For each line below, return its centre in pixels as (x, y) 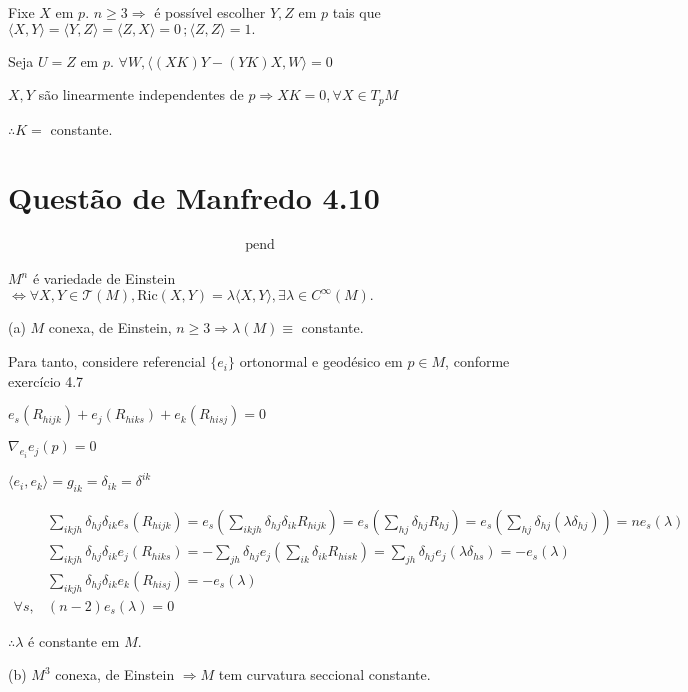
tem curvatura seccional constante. (324, 674)
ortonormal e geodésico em (321, 361)
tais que (356, 12)
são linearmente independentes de (141, 94)
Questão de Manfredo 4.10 (194, 197)
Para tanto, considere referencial (107, 361)
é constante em (74, 640)
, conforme (477, 361)
